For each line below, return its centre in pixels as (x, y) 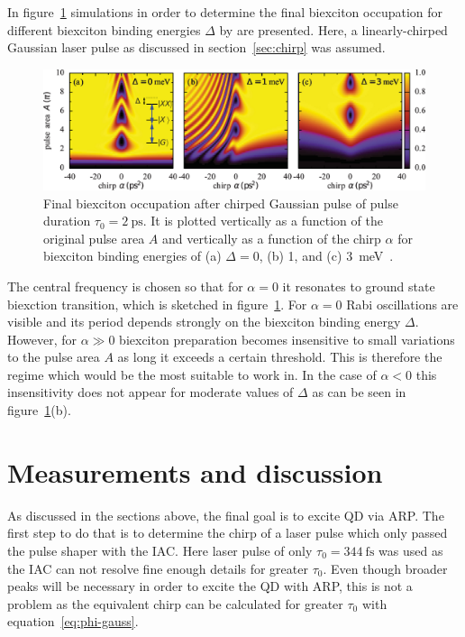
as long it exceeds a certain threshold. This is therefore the (280, 357)
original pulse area (94, 238)
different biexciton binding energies (104, 29)
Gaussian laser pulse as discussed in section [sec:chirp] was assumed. (196, 47)
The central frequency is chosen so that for (125, 286)
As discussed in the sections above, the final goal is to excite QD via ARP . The (226, 515)
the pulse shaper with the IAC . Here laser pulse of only (160, 550)
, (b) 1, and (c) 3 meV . (326, 256)
